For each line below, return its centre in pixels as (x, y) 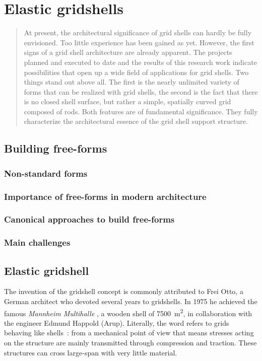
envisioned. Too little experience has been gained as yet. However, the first (139, 42)
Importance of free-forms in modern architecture (105, 196)
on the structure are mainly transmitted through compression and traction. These (130, 343)
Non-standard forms (46, 173)
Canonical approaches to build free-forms (89, 219)
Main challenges (37, 242)
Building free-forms (56, 148)
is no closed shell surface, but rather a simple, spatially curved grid (127, 101)
